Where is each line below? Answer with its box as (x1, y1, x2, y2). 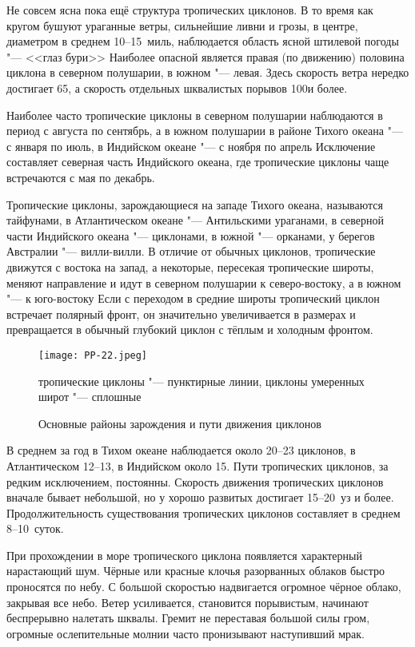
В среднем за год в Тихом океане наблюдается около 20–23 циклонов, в (6, 442, 356, 458)
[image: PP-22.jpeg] (38, 349, 148, 361)
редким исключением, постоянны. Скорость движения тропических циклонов (6, 473, 384, 490)
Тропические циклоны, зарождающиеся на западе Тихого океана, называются (6, 196, 383, 212)
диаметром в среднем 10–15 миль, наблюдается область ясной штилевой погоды (6, 33, 399, 50)
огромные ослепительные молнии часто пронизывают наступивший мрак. (6, 625, 365, 641)
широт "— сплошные (38, 388, 142, 405)
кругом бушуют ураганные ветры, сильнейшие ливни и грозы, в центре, (6, 17, 358, 34)
